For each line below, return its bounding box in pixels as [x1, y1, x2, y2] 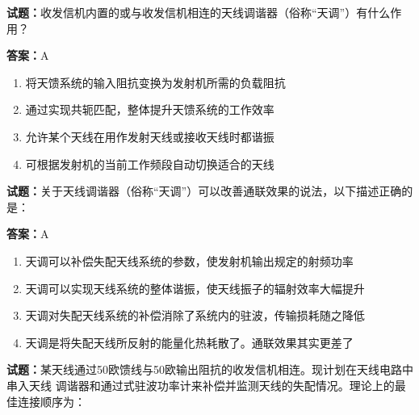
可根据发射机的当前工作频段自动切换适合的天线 [25, 155, 274, 172]
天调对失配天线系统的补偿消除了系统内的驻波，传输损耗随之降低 [25, 307, 365, 324]
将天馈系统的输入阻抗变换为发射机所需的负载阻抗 [25, 73, 286, 90]
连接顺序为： [17, 392, 86, 409]
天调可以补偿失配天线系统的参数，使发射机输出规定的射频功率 [25, 252, 354, 269]
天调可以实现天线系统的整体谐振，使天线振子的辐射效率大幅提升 [25, 279, 365, 296]
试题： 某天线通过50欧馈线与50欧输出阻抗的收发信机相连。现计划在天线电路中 [6, 361, 413, 378]
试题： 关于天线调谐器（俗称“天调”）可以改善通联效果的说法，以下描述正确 [6, 182, 402, 199]
